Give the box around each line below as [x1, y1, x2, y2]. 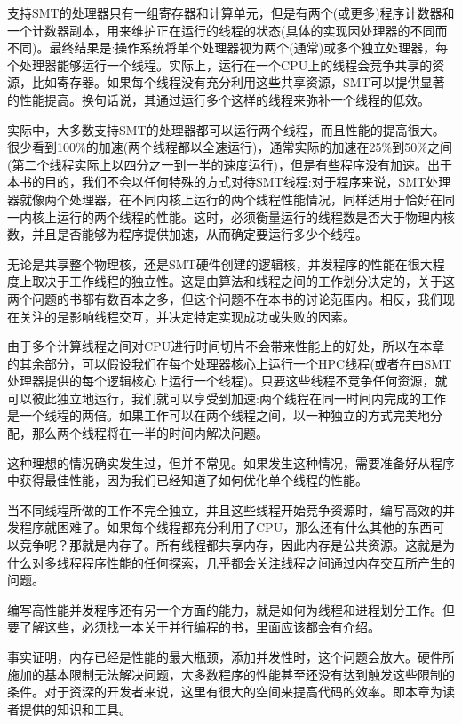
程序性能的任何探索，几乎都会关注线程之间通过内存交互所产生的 [81, 553, 455, 571]
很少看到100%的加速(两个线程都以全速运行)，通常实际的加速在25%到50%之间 [7, 138, 452, 156]
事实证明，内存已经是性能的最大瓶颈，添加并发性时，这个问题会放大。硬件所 [7, 648, 455, 665]
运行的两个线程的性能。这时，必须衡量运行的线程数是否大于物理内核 [56, 207, 455, 226]
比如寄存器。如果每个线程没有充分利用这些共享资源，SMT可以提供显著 [31, 73, 445, 91]
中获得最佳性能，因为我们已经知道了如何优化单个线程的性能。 [7, 471, 368, 489]
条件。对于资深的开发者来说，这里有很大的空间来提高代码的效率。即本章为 [7, 682, 442, 701]
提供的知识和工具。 [19, 699, 131, 718]
